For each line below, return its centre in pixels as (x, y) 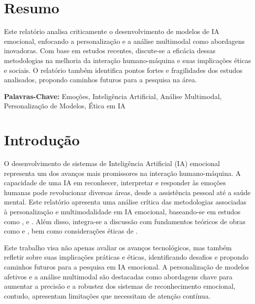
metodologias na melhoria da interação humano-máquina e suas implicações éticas (127, 60)
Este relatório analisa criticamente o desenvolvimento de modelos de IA (112, 31)
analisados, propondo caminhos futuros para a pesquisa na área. (100, 80)
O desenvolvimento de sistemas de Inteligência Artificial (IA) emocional (112, 163)
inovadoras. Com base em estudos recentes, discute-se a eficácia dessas (110, 51)
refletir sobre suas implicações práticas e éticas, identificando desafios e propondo (126, 257)
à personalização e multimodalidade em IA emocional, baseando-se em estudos (122, 211)
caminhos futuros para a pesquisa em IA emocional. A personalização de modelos (127, 266)
